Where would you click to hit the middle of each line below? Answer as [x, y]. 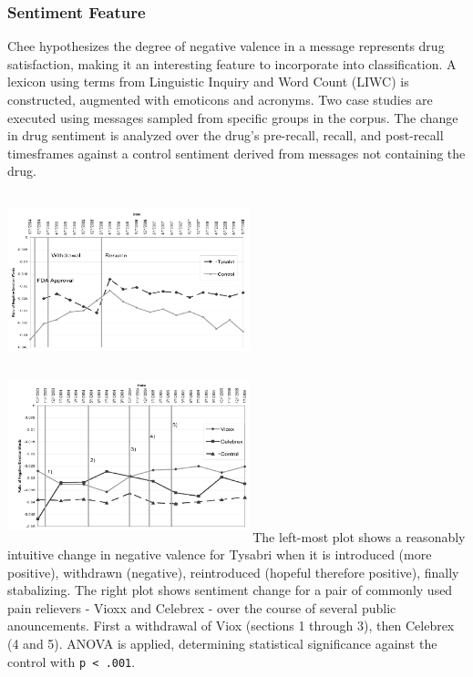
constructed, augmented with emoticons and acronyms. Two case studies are [220, 99]
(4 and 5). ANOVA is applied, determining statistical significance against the [222, 644]
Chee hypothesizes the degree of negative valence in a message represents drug [226, 46]
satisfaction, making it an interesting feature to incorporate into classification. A [232, 63]
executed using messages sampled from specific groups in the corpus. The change [233, 117]
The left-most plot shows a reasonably [359, 536]
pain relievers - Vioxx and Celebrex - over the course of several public [202, 607]
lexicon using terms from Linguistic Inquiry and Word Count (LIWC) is [208, 82]
